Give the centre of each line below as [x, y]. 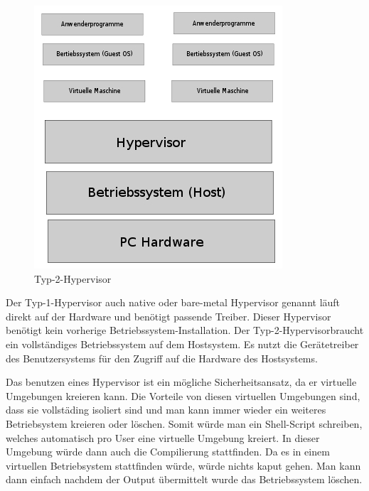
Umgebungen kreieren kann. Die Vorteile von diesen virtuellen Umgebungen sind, [183, 395]
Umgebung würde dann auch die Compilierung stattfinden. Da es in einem [168, 452]
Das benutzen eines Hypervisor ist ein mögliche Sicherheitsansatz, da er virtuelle [181, 382]
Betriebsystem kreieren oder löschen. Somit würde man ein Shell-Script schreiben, [184, 423]
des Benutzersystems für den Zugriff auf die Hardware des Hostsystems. [162, 358]
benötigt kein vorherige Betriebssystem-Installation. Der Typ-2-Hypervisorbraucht [185, 330]
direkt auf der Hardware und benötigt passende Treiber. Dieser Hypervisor [169, 316]
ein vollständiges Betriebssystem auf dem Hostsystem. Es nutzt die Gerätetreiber [182, 344]
